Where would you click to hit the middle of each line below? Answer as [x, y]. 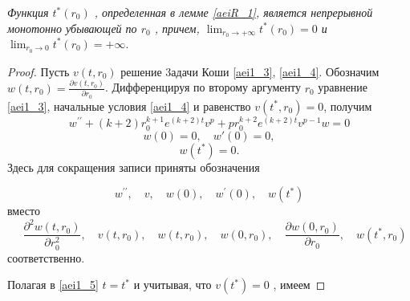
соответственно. [46, 257]
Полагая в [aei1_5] [53, 285]
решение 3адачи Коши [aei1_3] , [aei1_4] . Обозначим [250, 71]
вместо [24, 211]
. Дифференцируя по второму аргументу [203, 87]
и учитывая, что [173, 285]
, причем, [177, 28]
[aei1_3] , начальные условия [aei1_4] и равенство [129, 106]
